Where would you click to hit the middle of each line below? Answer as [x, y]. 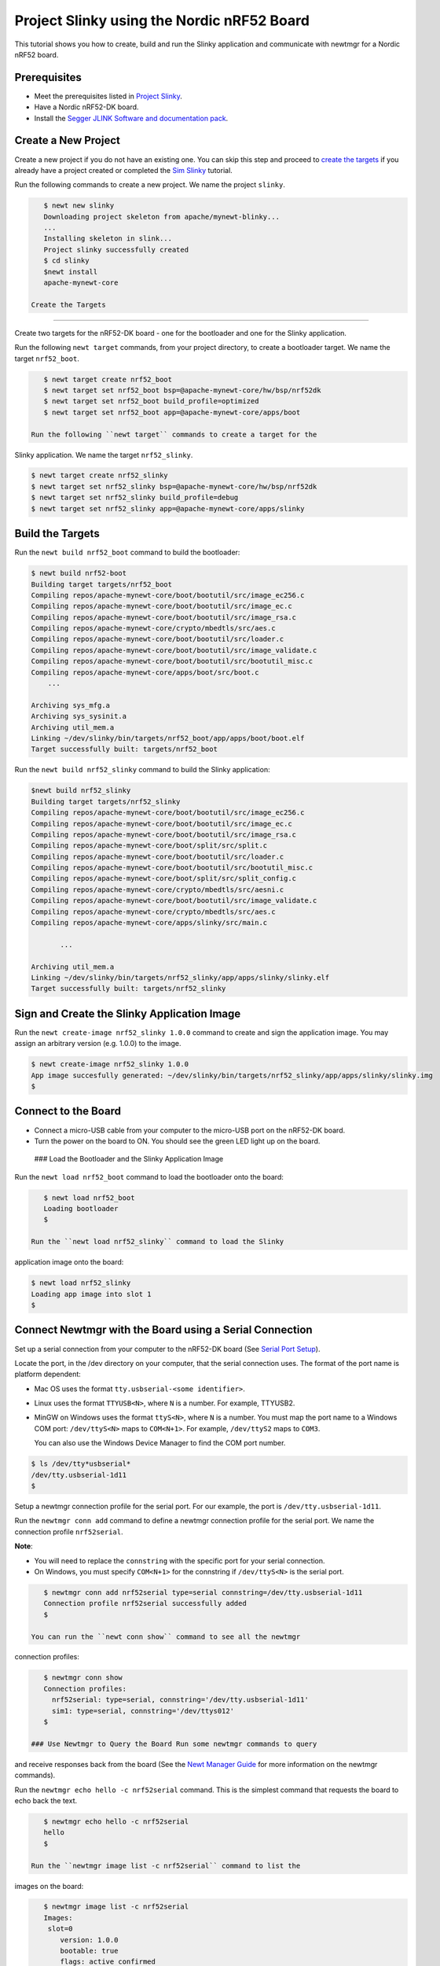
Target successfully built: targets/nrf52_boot [124, 749]
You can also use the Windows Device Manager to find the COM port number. [160, 1443]
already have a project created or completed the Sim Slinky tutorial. [124, 170]
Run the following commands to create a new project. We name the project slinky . [150, 185]
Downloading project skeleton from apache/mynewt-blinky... [162, 217]
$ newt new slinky [79, 206]
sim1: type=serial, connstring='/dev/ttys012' [143, 1711]
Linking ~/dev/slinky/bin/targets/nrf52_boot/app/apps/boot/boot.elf [168, 738]
